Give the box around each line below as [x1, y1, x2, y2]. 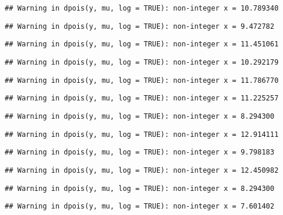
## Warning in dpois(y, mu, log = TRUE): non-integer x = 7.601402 [5, 202, 275, 211]
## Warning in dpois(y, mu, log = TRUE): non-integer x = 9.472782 [5, 22, 275, 31]
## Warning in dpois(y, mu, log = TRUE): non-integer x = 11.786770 [5, 76, 279, 85]
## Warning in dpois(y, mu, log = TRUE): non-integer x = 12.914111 [5, 130, 279, 139]
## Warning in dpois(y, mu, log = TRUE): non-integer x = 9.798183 [5, 148, 275, 157]
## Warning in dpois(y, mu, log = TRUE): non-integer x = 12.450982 [5, 166, 279, 174]
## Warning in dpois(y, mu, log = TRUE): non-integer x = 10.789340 [5, 4, 279, 12]
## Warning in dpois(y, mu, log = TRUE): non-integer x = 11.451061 [5, 40, 279, 49]
